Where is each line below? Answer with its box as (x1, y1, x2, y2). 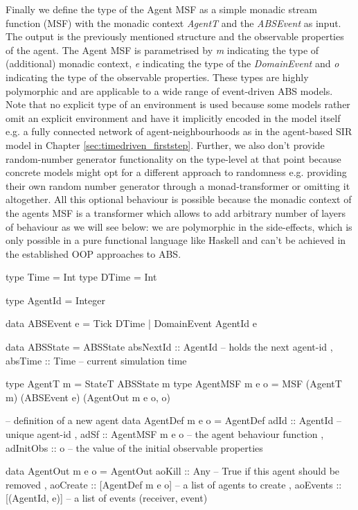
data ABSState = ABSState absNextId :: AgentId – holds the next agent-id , (6, 340, 333, 354)
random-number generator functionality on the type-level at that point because (6, 151, 341, 166)
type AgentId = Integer (6, 292, 105, 307)
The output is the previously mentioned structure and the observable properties (6, 29, 344, 44)
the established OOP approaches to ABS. (6, 246, 181, 261)
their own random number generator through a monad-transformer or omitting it (6, 178, 350, 193)
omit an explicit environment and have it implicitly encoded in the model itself (6, 110, 341, 125)
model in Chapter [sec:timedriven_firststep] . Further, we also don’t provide (6, 137, 325, 152)
